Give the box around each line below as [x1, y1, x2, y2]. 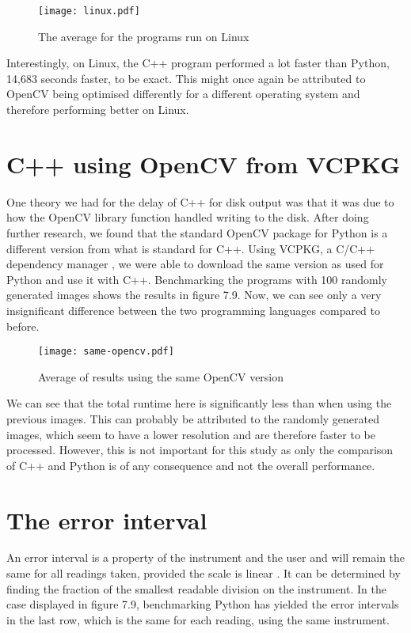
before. [6, 317, 40, 334]
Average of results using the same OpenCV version [38, 368, 284, 385]
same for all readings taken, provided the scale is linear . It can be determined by [6, 565, 401, 582]
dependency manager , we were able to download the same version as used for [6, 256, 384, 272]
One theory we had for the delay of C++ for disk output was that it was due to [6, 193, 394, 210]
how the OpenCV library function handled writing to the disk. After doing [6, 209, 369, 226]
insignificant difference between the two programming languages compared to [6, 301, 381, 318]
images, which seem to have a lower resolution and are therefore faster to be [6, 426, 375, 442]
